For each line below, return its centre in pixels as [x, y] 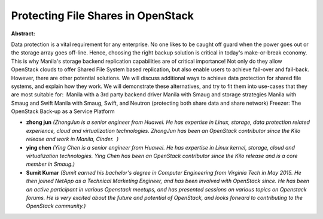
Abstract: [23, 34]
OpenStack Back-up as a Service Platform [63, 111]
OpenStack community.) [56, 206]
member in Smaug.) [50, 164]
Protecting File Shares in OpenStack [103, 16]
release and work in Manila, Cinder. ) [72, 139]
